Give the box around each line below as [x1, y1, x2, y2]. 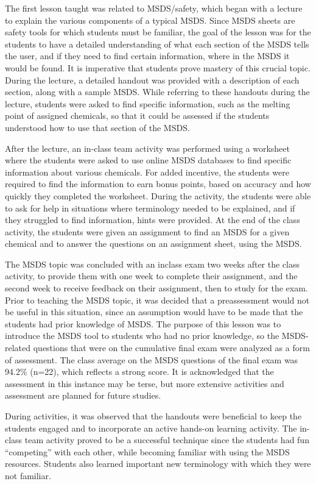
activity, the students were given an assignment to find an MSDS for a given [5, 225, 290, 238]
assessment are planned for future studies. [5, 389, 161, 402]
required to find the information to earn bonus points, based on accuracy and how [5, 177, 311, 190]
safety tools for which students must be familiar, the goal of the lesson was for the [5, 26, 311, 38]
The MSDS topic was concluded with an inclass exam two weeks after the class [5, 257, 300, 270]
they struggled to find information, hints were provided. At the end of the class [5, 213, 300, 226]
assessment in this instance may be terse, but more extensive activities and [5, 377, 284, 390]
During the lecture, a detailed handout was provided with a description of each [5, 73, 300, 86]
